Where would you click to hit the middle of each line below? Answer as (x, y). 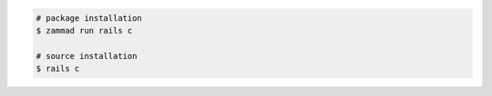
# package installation (89, 18)
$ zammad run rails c (84, 30)
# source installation (87, 56)
